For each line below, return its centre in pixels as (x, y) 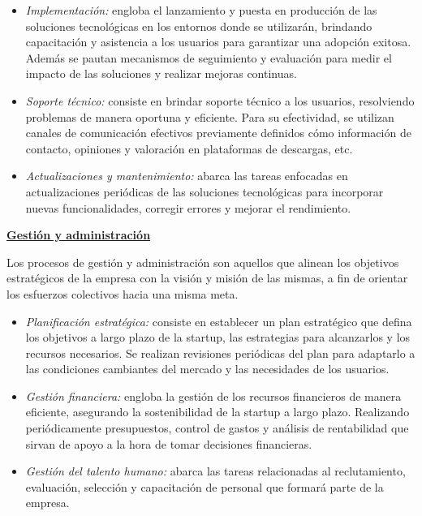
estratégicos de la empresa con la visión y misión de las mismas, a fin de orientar (207, 278)
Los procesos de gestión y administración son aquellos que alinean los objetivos (203, 262)
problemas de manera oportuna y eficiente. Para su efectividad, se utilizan (210, 116)
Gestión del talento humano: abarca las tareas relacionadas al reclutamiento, (215, 471)
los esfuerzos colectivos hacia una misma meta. (123, 293)
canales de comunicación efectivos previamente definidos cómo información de (218, 133)
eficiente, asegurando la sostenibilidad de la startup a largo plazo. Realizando (217, 412)
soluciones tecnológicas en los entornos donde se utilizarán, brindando (199, 26)
